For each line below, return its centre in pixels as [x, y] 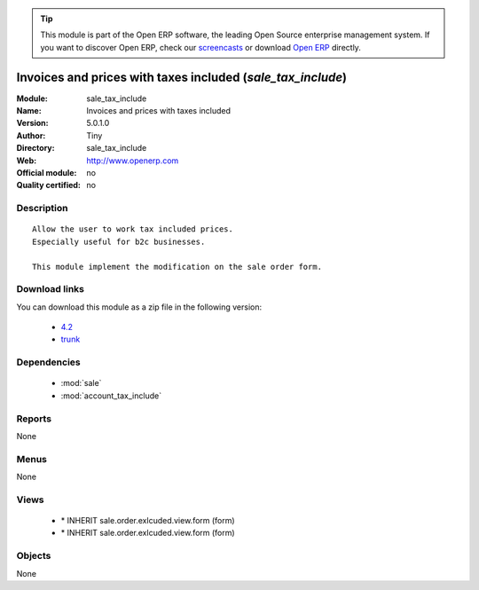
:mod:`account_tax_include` [111, 396]
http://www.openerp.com [133, 161]
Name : [29, 111]
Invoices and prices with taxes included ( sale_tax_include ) [182, 77]
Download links [50, 289]
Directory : [35, 148]
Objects [34, 556]
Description [42, 208]
